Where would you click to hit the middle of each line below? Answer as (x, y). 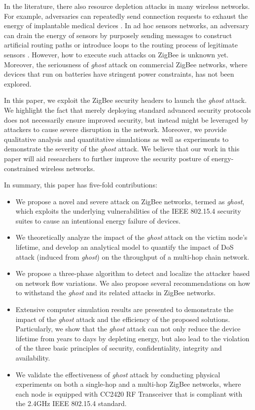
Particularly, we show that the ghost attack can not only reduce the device (128, 329)
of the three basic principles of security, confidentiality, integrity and (119, 348)
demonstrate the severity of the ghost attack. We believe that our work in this (122, 149)
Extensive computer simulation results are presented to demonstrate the (125, 309)
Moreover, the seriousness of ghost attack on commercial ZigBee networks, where (126, 64)
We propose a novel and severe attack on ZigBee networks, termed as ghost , (130, 201)
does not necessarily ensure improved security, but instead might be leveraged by (126, 119)
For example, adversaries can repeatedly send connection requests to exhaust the (126, 16)
